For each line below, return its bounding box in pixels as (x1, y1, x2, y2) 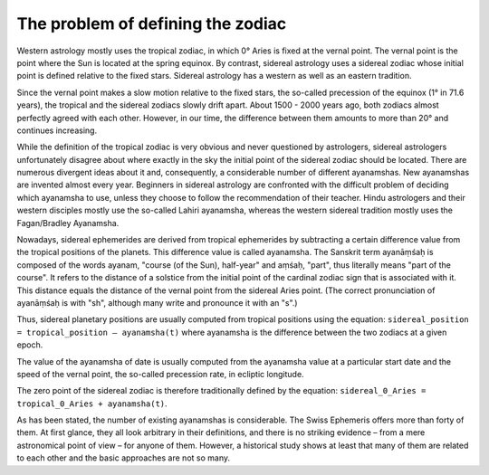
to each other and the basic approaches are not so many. (16, 452, 231, 463)
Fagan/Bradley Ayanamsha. (16, 217, 120, 228)
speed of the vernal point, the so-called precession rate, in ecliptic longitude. (16, 368, 304, 379)
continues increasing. (16, 125, 98, 136)
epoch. (16, 339, 43, 350)
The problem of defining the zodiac (16, 14, 287, 33)
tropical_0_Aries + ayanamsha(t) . (16, 398, 168, 409)
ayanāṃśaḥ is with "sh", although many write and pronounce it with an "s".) (16, 297, 298, 308)
